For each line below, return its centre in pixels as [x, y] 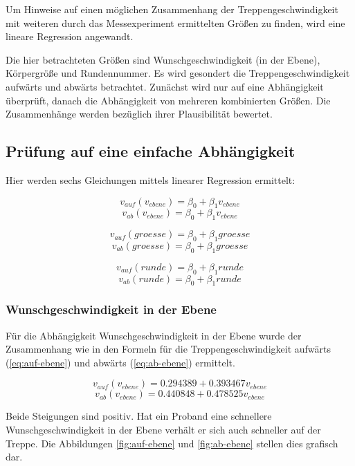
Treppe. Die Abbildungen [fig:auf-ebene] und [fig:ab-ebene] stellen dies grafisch [172, 443]
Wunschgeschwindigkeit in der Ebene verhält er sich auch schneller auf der [163, 429]
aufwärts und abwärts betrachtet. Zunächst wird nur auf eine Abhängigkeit [165, 86]
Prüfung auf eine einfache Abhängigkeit [151, 151]
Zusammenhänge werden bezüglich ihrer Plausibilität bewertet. [139, 114]
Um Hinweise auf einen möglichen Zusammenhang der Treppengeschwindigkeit [172, 9]
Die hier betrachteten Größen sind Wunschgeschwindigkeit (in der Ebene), [163, 59]
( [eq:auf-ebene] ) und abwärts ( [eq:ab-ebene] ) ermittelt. [120, 362]
